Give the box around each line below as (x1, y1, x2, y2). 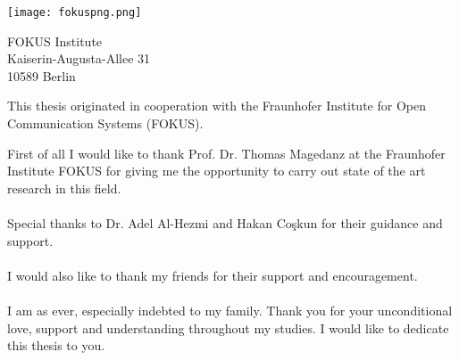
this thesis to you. (7, 336, 105, 355)
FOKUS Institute (7, 31, 103, 50)
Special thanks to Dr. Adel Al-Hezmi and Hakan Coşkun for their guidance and (7, 214, 443, 232)
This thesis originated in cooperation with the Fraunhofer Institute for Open (7, 96, 426, 115)
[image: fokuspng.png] (7, 6, 142, 19)
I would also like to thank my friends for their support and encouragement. (7, 266, 418, 284)
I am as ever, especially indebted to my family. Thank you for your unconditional (7, 300, 453, 319)
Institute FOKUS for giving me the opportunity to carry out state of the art (7, 161, 426, 180)
